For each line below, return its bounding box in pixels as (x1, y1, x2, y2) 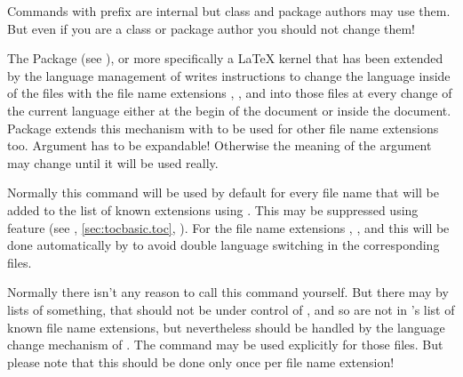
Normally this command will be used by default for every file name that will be (7, 183, 439, 202)
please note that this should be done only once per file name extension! (7, 352, 395, 371)
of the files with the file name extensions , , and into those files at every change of (7, 84, 452, 102)
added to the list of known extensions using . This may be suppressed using (7, 200, 419, 219)
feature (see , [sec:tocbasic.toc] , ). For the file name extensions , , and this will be (7, 218, 450, 237)
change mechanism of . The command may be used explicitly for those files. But (7, 335, 443, 354)
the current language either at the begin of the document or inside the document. (7, 100, 451, 119)
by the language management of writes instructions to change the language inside (7, 66, 451, 84)
